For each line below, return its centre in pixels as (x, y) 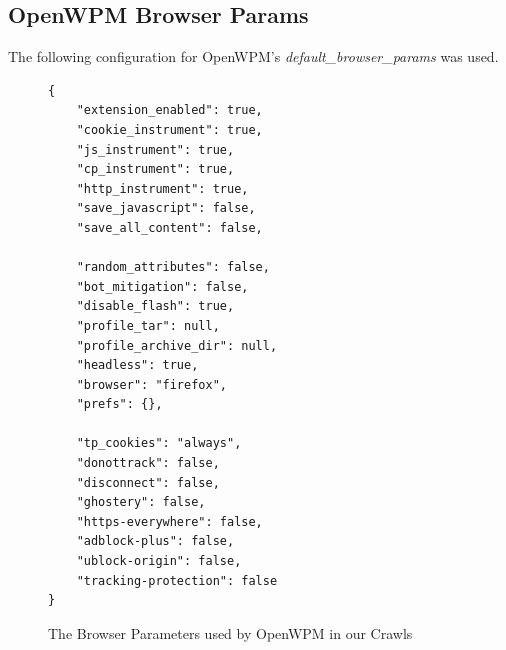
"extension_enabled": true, (169, 110)
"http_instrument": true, (162, 188)
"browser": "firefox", (151, 384)
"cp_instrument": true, (155, 169)
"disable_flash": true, (155, 306)
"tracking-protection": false (177, 580)
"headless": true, (137, 365)
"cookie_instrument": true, (169, 129)
